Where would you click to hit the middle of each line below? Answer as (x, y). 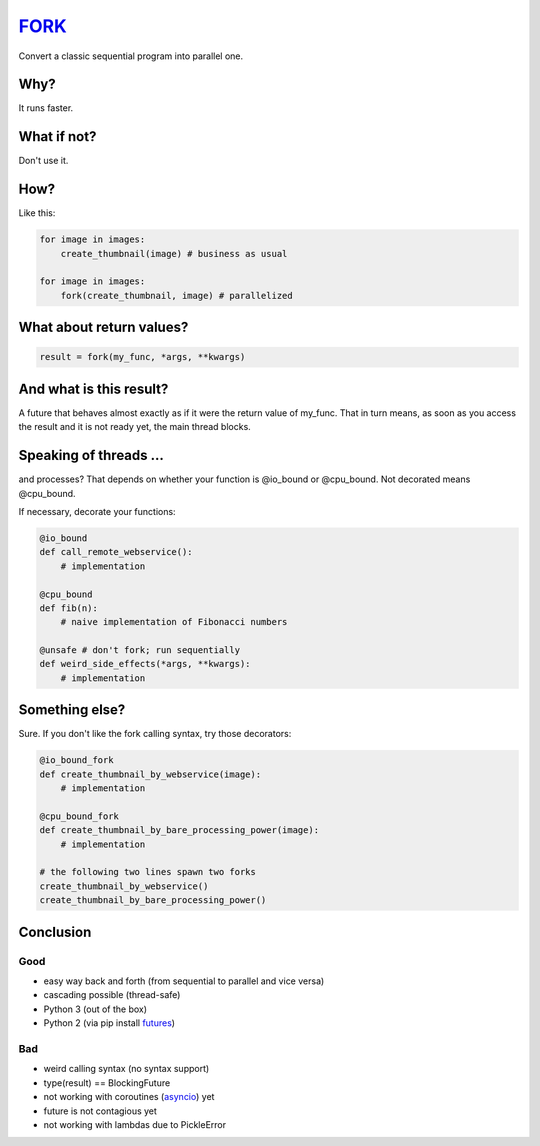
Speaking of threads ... (91, 455)
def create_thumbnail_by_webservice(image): (150, 774)
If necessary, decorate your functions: (97, 511)
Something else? (72, 710)
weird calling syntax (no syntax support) (126, 1069)
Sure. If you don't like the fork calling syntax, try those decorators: (155, 734)
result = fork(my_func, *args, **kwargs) (142, 357)
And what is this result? (93, 388)
